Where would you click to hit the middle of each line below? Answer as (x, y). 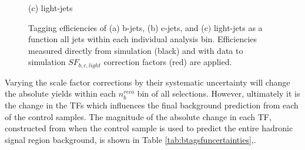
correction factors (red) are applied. (168, 62)
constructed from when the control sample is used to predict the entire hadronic (149, 128)
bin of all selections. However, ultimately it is (219, 93)
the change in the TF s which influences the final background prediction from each (152, 105)
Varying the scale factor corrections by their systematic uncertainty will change (148, 82)
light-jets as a (238, 27)
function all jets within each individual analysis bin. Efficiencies (143, 39)
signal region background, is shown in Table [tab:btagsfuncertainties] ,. (130, 139)
